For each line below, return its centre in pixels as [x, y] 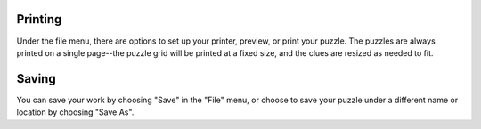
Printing [39, 19]
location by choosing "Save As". [75, 112]
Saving [37, 79]
